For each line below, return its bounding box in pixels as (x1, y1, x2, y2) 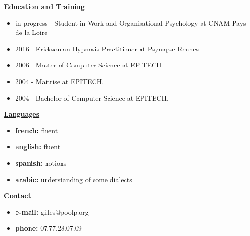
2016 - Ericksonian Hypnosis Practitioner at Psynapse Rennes (15, 43, 199, 53)
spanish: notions (15, 157, 67, 168)
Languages (4, 109, 40, 119)
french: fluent (15, 125, 58, 135)
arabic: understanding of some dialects (15, 174, 132, 184)
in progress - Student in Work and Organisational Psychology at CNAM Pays (15, 17, 246, 28)
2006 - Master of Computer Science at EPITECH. (15, 60, 164, 70)
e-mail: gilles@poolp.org (15, 206, 89, 217)
